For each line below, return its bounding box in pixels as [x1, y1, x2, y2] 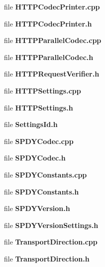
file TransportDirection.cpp [4, 236, 98, 247]
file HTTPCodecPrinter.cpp [4, 1, 100, 11]
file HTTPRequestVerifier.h [4, 68, 100, 79]
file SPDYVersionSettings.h [4, 219, 99, 230]
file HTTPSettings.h [4, 102, 73, 112]
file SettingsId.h [4, 119, 58, 129]
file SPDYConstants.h [4, 186, 79, 196]
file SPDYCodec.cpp [4, 135, 74, 146]
